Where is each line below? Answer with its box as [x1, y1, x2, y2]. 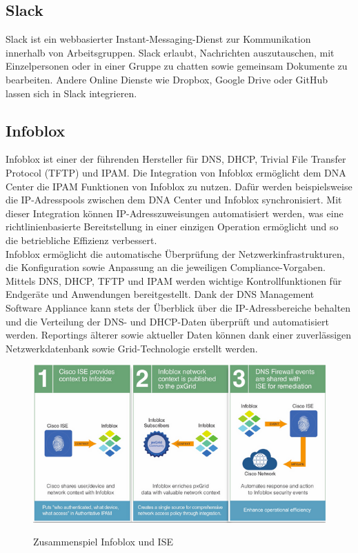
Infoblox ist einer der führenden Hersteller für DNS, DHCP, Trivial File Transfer [6, 152, 346, 166]
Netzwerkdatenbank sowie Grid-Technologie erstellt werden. [6, 341, 258, 355]
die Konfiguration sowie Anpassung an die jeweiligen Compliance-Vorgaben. [6, 260, 326, 274]
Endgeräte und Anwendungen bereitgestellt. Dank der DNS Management [6, 287, 315, 301]
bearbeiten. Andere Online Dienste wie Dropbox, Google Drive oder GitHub [6, 72, 328, 86]
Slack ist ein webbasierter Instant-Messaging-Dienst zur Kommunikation [6, 32, 311, 46]
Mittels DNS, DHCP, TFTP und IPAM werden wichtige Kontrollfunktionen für [6, 273, 342, 288]
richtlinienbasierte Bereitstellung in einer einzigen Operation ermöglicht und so [6, 219, 339, 234]
